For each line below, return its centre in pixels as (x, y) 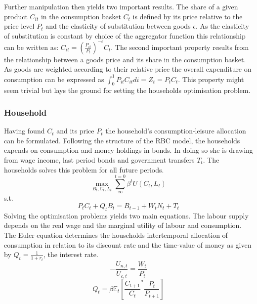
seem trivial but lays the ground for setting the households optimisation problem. (127, 90)
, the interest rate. (71, 254)
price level (19, 26)
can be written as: (31, 47)
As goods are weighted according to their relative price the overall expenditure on (128, 69)
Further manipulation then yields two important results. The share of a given (121, 6)
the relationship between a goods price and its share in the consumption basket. (125, 59)
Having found (24, 131)
